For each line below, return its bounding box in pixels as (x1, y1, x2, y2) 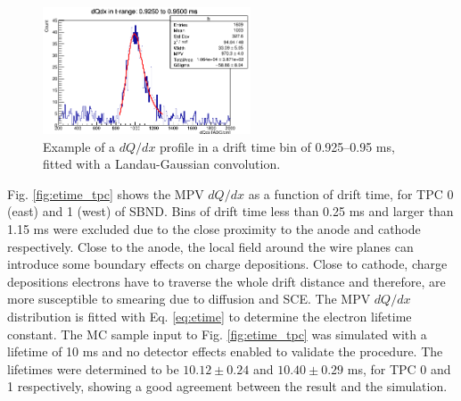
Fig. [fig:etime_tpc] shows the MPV (7, 184, 204, 203)
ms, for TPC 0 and (347, 359, 451, 378)
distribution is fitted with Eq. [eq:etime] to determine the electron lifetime (7, 306, 412, 325)
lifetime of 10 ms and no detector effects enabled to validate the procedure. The (7, 342, 443, 361)
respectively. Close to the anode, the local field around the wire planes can (7, 237, 414, 255)
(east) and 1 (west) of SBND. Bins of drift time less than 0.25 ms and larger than (7, 202, 454, 221)
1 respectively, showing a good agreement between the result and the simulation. (7, 377, 448, 396)
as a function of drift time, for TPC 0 (248, 184, 454, 203)
